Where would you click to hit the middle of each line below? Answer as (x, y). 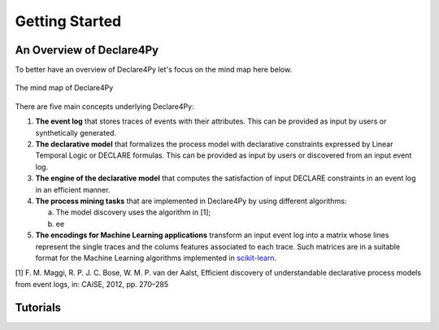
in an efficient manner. (73, 189)
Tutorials (38, 308)
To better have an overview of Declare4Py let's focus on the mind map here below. (154, 70)
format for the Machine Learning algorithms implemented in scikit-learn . (156, 258)
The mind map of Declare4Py (64, 88)
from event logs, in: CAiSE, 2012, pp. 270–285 (92, 284)
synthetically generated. (76, 132)
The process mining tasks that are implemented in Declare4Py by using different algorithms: (191, 201)
